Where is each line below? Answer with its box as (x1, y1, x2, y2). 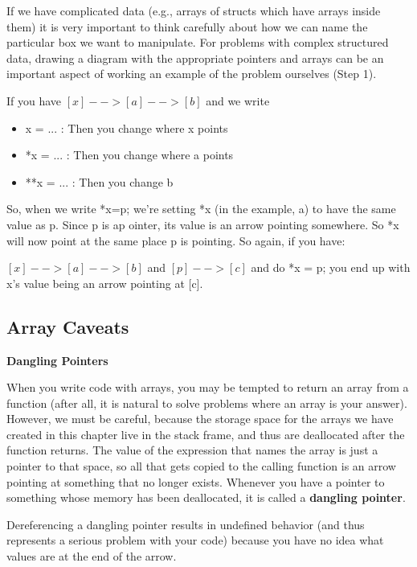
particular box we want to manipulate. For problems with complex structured (6, 34, 389, 51)
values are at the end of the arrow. (6, 548, 177, 565)
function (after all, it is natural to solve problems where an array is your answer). (6, 394, 407, 411)
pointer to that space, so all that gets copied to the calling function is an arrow (6, 458, 396, 475)
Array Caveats (6, 314, 129, 339)
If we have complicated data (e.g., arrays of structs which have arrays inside (6, 2, 381, 18)
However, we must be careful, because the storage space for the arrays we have (6, 410, 394, 427)
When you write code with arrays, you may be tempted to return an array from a (6, 379, 409, 396)
